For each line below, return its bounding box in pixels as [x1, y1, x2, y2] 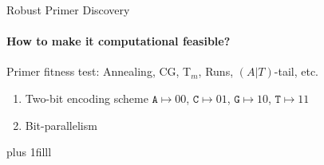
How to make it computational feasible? [6, 33, 231, 49]
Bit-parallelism [25, 116, 97, 133]
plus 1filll [6, 143, 52, 160]
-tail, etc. [274, 63, 318, 80]
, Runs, [198, 63, 234, 80]
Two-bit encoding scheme [25, 89, 148, 106]
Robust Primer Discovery [6, 2, 130, 18]
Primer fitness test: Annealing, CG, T [6, 63, 192, 80]
